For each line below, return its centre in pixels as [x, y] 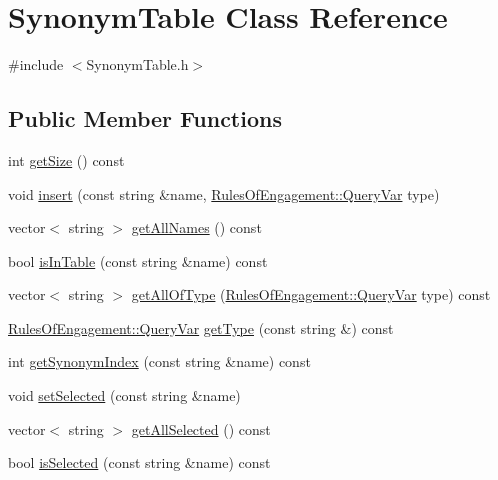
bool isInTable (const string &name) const [138, 260]
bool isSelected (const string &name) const [139, 462]
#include [36, 64]
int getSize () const [66, 159]
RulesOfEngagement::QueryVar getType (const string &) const [201, 327]
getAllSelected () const [201, 428]
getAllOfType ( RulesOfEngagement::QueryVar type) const [311, 294]
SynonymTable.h [137, 64]
